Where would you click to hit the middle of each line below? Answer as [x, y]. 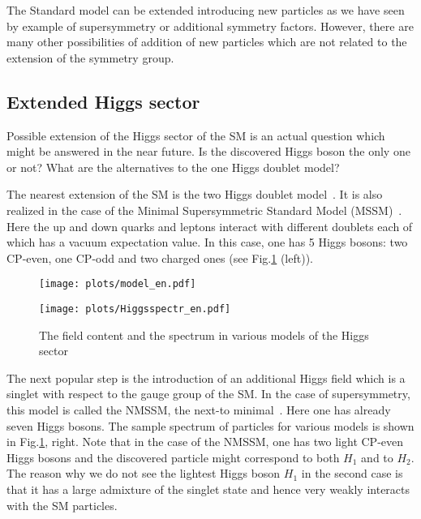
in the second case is [352, 473]
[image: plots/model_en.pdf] [118, 284]
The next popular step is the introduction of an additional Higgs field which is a [206, 377]
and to [377, 457]
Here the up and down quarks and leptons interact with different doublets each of [210, 226]
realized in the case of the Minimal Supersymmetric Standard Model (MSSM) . [204, 210]
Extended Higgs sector [103, 101]
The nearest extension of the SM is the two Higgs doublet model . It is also [195, 194]
